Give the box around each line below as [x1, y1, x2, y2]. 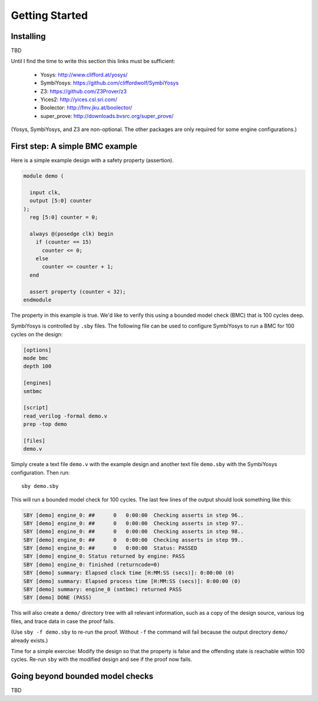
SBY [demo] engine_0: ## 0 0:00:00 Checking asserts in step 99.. [23, 536, 244, 543]
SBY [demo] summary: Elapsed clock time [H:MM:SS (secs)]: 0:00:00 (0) [23, 569, 235, 576]
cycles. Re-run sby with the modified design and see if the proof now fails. [11, 656, 193, 663]
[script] [23, 404, 49, 411]
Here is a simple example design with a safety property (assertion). [11, 157, 174, 164]
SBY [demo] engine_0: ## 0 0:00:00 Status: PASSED [23, 545, 197, 552]
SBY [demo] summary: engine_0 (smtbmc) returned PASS [23, 586, 182, 593]
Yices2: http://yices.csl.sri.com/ [40, 96, 118, 103]
